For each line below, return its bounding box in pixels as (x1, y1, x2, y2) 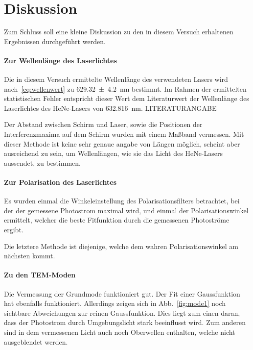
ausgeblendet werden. (4, 336, 68, 347)
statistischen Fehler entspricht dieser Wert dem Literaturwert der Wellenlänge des (4, 93, 249, 103)
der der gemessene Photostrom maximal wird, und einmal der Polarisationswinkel (4, 205, 249, 215)
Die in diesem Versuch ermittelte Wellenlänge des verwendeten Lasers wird (4, 74, 228, 84)
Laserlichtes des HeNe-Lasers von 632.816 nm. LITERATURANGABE (4, 102, 217, 113)
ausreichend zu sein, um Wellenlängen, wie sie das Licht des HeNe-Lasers (4, 148, 223, 158)
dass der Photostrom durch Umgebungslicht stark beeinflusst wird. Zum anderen (4, 317, 246, 327)
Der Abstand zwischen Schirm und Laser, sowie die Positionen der (4, 119, 203, 129)
